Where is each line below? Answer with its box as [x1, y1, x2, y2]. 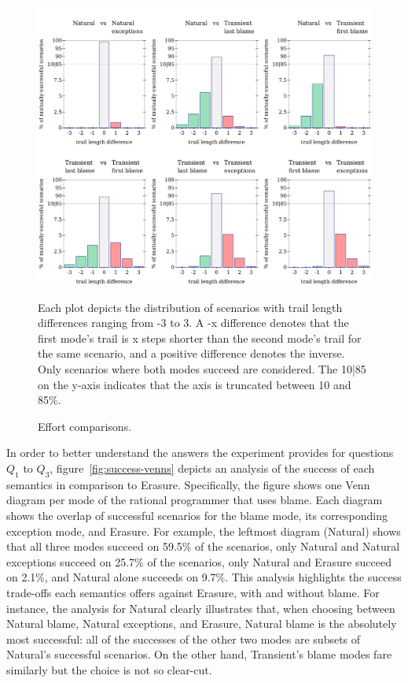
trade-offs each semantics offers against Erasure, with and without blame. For [6, 584, 380, 600]
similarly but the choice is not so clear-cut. [6, 661, 212, 677]
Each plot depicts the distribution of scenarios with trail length [38, 299, 343, 315]
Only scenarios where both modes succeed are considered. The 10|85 [38, 360, 366, 377]
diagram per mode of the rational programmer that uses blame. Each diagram [6, 492, 383, 508]
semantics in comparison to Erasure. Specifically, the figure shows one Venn [6, 476, 370, 492]
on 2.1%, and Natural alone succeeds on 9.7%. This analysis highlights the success [6, 569, 402, 585]
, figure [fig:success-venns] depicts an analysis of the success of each [50, 459, 375, 476]
